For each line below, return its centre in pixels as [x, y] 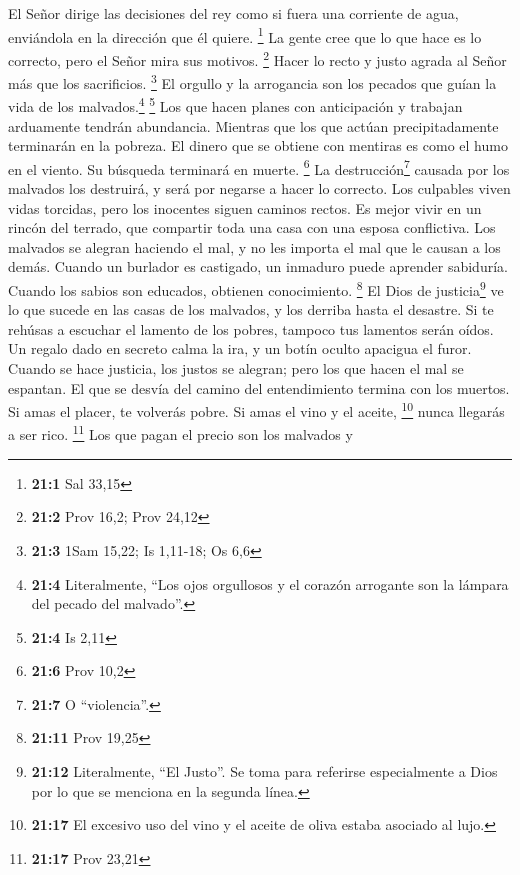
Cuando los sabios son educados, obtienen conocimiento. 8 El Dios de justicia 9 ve [256, 288]
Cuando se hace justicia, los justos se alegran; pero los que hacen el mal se [236, 368]
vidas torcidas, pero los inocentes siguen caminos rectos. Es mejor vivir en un [245, 207]
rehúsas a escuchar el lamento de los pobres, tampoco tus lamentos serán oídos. [251, 328]
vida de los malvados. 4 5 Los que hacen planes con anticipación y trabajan [235, 104]
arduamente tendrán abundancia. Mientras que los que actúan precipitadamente [253, 125]
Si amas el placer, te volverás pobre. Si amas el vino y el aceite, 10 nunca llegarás [256, 409]
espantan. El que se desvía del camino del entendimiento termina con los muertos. [259, 387]
